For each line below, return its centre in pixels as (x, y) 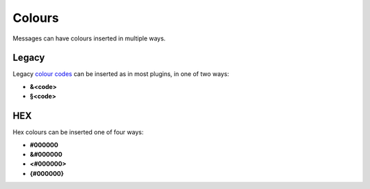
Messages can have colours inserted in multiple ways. (89, 38)
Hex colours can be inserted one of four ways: (78, 132)
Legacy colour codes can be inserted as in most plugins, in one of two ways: (121, 74)
